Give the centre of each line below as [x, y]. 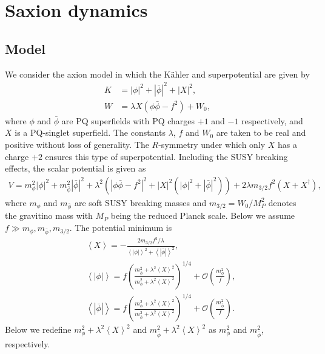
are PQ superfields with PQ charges [128, 120]
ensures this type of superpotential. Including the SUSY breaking [166, 156]
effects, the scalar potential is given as [75, 168]
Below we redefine [38, 329]
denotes [282, 202]
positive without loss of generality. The [77, 144]
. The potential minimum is [121, 228]
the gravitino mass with [49, 215]
